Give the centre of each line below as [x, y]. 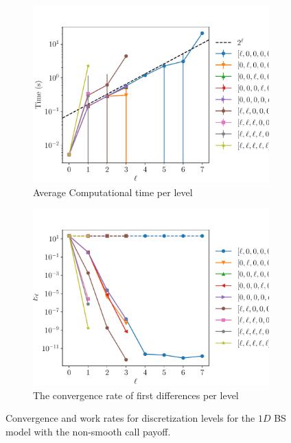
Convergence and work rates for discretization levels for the [130, 418]
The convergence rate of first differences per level [136, 395]
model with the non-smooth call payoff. [88, 431]
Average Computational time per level [113, 192]
